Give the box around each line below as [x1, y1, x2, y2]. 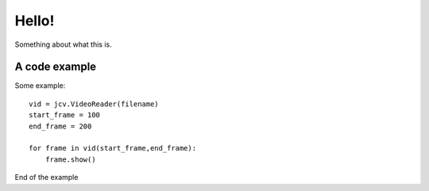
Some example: [14, 81, 66, 90]
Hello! [14, 12, 55, 29]
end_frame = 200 [29, 121, 92, 131]
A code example [14, 60, 97, 74]
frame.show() [44, 155, 96, 164]
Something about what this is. [14, 40, 112, 49]
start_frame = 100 [29, 111, 101, 120]
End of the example [14, 173, 79, 182]
